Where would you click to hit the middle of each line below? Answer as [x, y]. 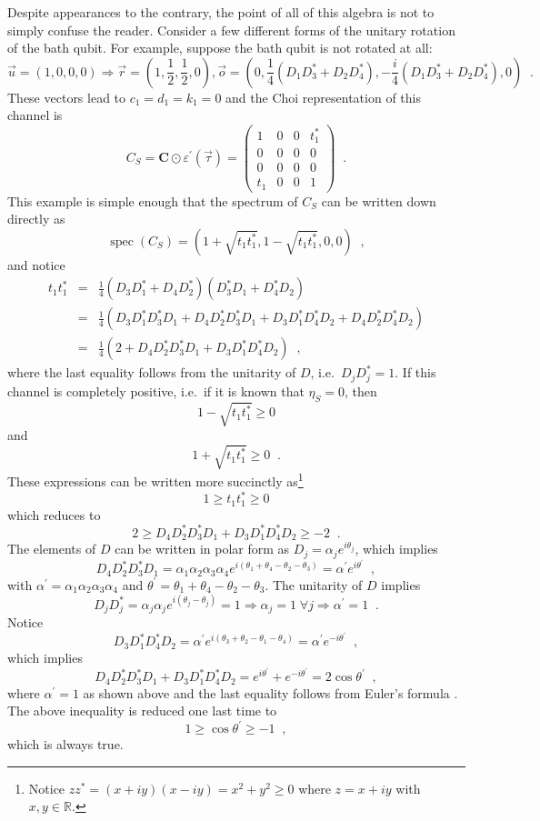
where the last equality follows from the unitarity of [152, 372]
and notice [36, 264]
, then [360, 390]
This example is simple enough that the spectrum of [153, 200]
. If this [415, 372]
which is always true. [65, 744]
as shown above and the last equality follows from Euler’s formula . [270, 692]
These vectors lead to [67, 97]
